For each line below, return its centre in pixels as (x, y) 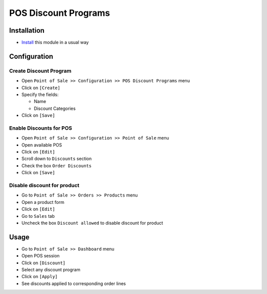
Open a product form (43, 202)
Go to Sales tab (38, 216)
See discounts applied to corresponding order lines (74, 283)
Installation (27, 30)
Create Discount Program (40, 71)
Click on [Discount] (44, 263)
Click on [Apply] (40, 277)
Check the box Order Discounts (56, 165)
